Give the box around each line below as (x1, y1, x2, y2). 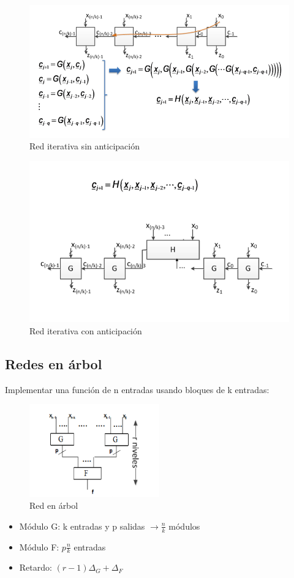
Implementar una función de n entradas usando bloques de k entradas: (5, 383, 269, 396)
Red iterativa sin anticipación (29, 140, 140, 152)
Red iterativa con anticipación (29, 324, 142, 337)
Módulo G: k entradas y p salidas (19, 519, 145, 532)
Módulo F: (19, 540, 59, 553)
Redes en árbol (5, 354, 102, 373)
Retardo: (19, 561, 52, 574)
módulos (168, 519, 200, 532)
